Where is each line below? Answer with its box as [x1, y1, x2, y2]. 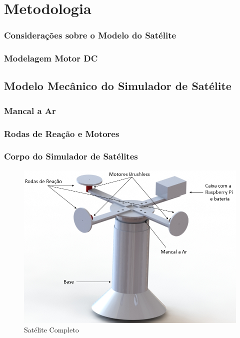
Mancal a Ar [4, 104, 56, 116]
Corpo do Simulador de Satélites [4, 150, 138, 162]
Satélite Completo [24, 324, 79, 335]
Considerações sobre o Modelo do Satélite [4, 29, 176, 41]
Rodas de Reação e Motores [4, 127, 119, 139]
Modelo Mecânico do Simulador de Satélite [4, 78, 231, 93]
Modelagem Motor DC [4, 52, 98, 64]
